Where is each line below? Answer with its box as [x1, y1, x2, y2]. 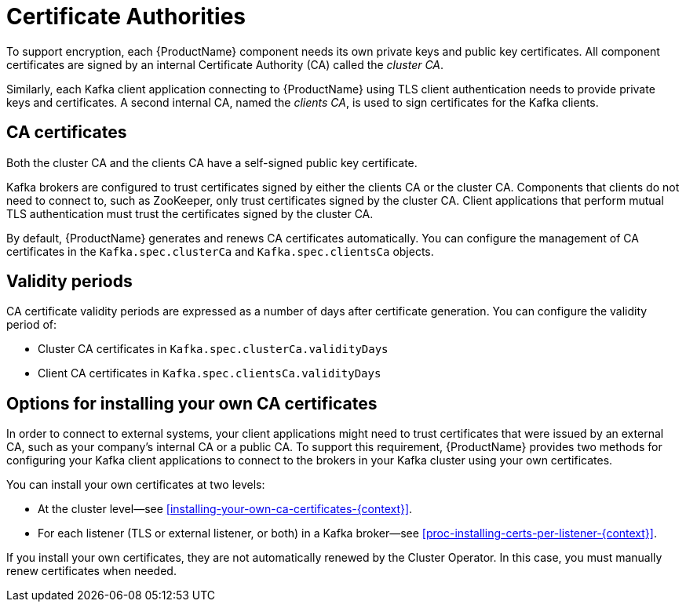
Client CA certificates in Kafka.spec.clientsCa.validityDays [38, 366, 381, 380]
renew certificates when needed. [6, 564, 177, 578]
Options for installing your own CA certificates [6, 393, 378, 413]
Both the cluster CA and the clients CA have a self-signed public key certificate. [6, 155, 418, 169]
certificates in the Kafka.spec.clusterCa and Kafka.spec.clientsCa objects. [6, 244, 434, 258]
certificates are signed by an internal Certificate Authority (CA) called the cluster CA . [6, 57, 444, 71]
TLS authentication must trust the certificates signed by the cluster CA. [6, 206, 374, 220]
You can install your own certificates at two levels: [6, 478, 265, 492]
